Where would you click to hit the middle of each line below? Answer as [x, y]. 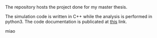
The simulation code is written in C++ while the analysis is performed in [79, 16]
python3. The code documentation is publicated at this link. [66, 22]
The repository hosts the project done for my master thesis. [66, 7]
